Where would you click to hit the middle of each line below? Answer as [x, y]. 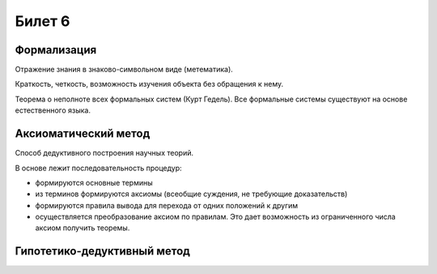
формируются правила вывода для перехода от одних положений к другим [167, 205]
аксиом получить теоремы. [83, 228]
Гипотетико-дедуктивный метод [102, 251]
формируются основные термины [94, 182]
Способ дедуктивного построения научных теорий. [104, 153]
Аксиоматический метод [83, 134]
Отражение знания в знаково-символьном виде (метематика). [124, 70]
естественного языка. [53, 110]
